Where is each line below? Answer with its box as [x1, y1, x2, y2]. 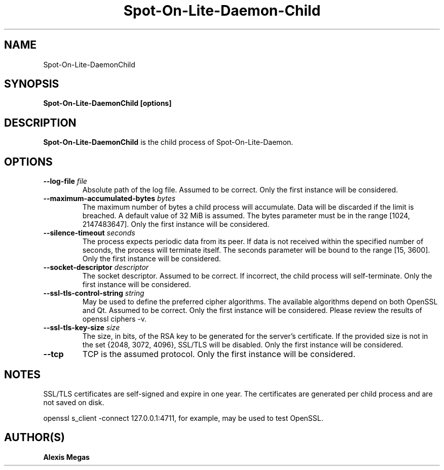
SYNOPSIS [4, 77, 59, 91]
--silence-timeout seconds [43, 228, 135, 238]
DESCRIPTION [4, 116, 77, 129]
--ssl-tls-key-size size [43, 323, 120, 332]
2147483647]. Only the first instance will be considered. [82, 220, 270, 229]
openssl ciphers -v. [82, 315, 147, 324]
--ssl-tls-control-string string [43, 289, 144, 298]
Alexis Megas [43, 452, 90, 461]
